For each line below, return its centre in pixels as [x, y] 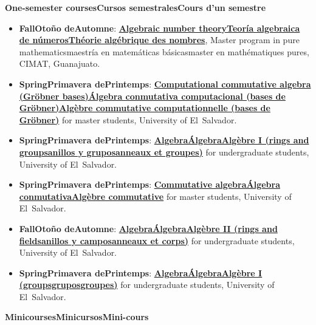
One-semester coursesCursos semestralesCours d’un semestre [136, 7]
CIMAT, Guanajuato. [60, 63]
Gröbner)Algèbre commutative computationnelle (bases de [145, 108]
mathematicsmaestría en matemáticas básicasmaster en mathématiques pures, [164, 51]
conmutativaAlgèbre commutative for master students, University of [155, 196]
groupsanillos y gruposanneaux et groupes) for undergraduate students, [164, 152]
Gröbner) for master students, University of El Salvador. [128, 119]
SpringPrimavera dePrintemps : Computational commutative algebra [165, 84]
